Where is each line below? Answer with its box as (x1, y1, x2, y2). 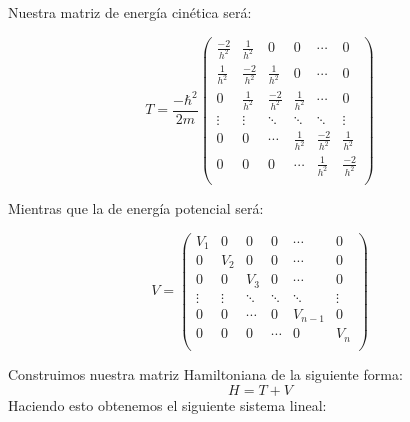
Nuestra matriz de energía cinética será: (8, 2, 252, 22)
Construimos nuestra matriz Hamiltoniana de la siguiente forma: (8, 364, 403, 384)
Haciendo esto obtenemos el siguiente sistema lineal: (8, 394, 327, 415)
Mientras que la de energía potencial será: (8, 197, 264, 218)
